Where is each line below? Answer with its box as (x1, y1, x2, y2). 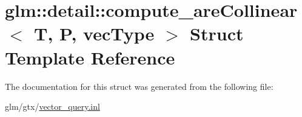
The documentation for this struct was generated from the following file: (5, 80, 273, 92)
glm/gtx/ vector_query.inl (5, 100, 100, 113)
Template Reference (5, 45, 175, 69)
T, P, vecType (34, 21, 155, 46)
